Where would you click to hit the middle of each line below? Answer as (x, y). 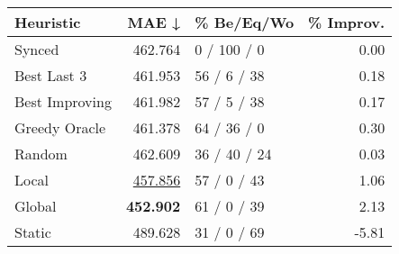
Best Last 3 (51, 75)
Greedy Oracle (60, 127)
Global (36, 206)
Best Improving (63, 101)
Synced (37, 49)
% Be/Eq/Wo (245, 22)
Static (33, 232)
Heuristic (48, 22)
